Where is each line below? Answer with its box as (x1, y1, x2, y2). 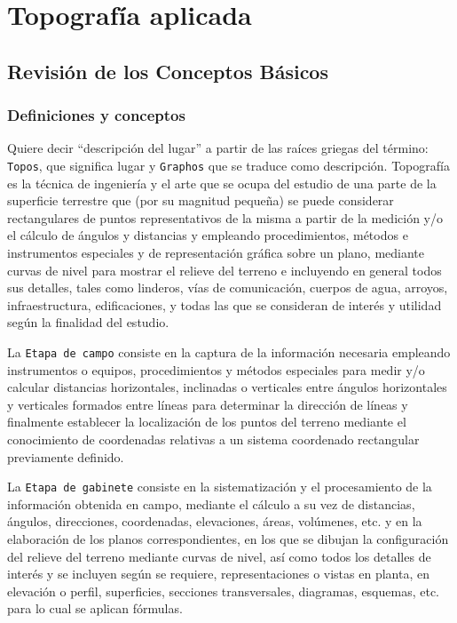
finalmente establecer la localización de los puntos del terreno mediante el (7, 412, 406, 431)
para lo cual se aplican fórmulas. (7, 599, 183, 618)
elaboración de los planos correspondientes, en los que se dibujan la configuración (7, 530, 449, 548)
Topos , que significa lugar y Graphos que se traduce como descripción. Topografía (7, 156, 450, 174)
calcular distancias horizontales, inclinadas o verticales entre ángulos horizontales (7, 378, 447, 396)
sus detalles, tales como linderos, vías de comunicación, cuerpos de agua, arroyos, (7, 278, 448, 297)
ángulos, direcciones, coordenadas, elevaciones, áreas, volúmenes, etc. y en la (7, 512, 422, 531)
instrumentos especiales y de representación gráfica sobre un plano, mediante (7, 244, 425, 261)
